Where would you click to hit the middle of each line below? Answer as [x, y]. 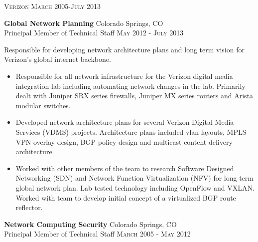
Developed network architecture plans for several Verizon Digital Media [125, 122]
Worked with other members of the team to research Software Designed [125, 168]
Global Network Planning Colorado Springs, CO [84, 23]
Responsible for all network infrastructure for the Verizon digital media [124, 76]
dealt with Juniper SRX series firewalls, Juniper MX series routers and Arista [134, 96]
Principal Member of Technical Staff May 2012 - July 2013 [94, 33]
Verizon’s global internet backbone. [58, 59]
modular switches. [43, 105]
